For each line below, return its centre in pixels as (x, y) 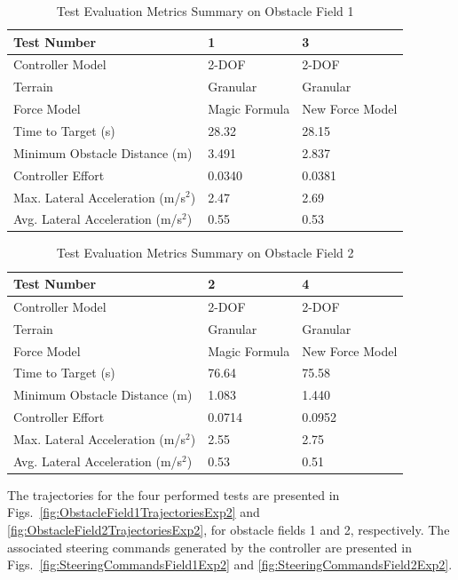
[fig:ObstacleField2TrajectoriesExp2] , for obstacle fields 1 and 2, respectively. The (229, 530)
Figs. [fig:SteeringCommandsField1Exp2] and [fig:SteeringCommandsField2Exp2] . (230, 564)
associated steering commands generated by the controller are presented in (209, 547)
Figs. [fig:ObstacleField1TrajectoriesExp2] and (134, 512)
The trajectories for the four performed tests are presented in (174, 494)
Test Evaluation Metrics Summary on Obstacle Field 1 (205, 11)
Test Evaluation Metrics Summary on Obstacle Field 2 (205, 253)
